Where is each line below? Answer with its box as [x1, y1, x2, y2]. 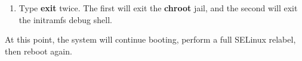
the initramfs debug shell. [19, 13, 112, 25]
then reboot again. [5, 44, 72, 57]
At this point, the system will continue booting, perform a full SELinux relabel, [5, 33, 296, 46]
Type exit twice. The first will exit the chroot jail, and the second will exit [19, 2, 298, 14]
